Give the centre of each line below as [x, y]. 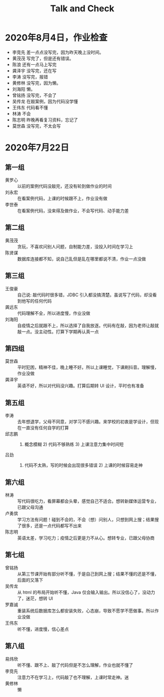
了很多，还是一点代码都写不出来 [49, 526]
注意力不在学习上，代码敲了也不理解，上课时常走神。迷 [73, 677]
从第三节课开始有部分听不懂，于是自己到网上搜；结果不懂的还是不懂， [88, 574]
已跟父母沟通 [30, 507]
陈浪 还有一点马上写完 [34, 64]
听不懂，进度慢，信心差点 [43, 629]
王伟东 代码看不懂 [30, 107]
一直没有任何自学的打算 [45, 428]
